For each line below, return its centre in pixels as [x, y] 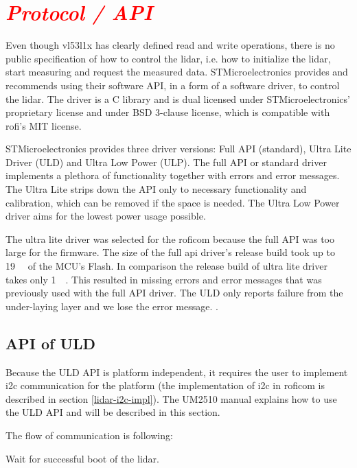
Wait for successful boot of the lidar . [82, 458]
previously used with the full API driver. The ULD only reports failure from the [174, 293]
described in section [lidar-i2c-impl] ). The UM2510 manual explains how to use [171, 398]
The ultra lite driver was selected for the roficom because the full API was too [170, 238]
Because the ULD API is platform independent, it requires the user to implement [177, 372]
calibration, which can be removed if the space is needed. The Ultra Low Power [173, 202]
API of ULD [51, 343]
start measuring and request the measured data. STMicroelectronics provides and [177, 72]
